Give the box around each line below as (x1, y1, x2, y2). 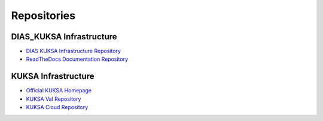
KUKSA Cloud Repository (26, 104, 89, 111)
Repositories (11, 9, 76, 22)
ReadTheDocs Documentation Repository (26, 55, 129, 63)
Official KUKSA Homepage (26, 87, 92, 94)
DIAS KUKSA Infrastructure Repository (26, 48, 121, 55)
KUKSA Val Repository (26, 95, 81, 103)
